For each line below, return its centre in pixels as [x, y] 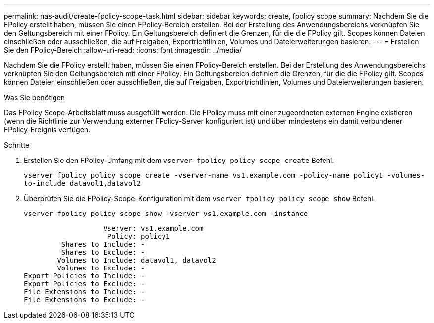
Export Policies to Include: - [84, 276]
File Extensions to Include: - [84, 292]
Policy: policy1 [139, 236]
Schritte [17, 145]
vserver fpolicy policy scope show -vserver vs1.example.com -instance [166, 214]
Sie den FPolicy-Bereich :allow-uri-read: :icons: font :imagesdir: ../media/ [123, 50]
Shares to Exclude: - [103, 252]
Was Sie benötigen [35, 97]
